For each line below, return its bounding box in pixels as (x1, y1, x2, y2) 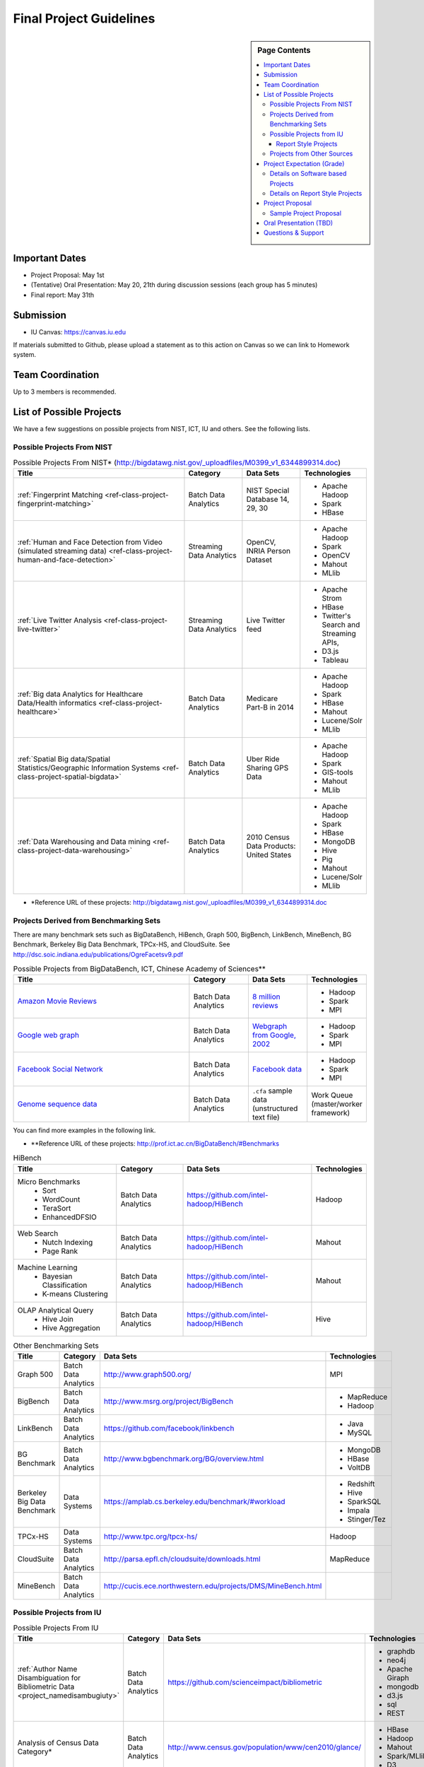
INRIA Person (246, 546, 291, 556)
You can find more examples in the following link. (13, 1126, 156, 1134)
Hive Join (42, 1314, 74, 1324)
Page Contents (257, 45, 311, 55)
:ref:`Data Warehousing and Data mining (17, 836, 151, 846)
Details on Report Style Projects (269, 189, 363, 197)
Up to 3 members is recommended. (13, 387, 117, 396)
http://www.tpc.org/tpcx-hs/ (103, 1531, 198, 1541)
